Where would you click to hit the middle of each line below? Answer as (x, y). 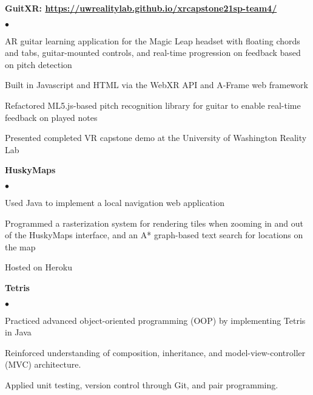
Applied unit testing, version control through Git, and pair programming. (142, 384)
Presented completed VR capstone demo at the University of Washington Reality (156, 138)
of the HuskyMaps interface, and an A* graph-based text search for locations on (154, 235)
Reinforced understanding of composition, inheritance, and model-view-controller (155, 352)
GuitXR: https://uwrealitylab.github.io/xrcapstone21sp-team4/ (141, 8)
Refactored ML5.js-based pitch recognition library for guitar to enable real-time (153, 105)
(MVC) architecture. (43, 364)
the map (20, 246)
